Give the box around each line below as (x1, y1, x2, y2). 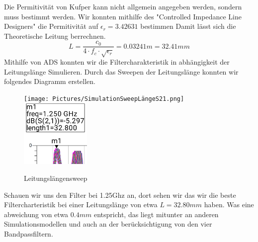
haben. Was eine (204, 199, 254, 210)
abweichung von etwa (4, 209, 69, 219)
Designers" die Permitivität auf (4, 21, 98, 31)
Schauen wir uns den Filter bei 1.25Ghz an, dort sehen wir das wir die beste (4, 189, 236, 200)
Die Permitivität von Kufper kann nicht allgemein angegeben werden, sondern (4, 1, 242, 11)
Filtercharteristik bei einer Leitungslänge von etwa (4, 199, 158, 210)
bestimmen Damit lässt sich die (140, 21, 236, 31)
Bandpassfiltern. (4, 228, 53, 239)
